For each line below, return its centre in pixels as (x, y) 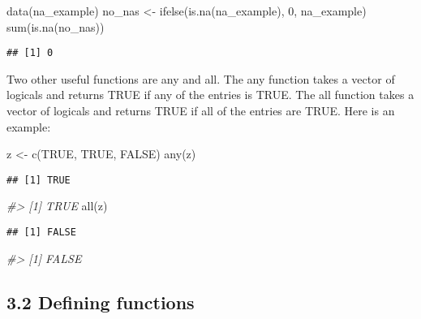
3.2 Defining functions (101, 302)
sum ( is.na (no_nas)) (56, 26)
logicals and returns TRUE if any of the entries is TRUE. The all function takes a (210, 95)
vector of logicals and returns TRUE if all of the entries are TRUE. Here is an (201, 111)
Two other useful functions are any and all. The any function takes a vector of (201, 78)
